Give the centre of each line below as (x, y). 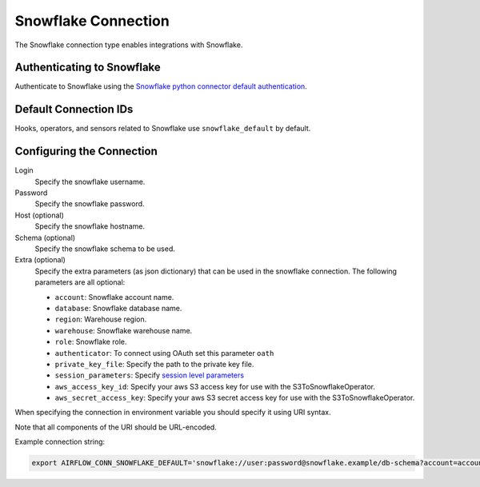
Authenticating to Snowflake (88, 68)
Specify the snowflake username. (90, 182)
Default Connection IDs (74, 109)
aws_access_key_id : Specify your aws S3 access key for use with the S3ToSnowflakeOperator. (215, 386)
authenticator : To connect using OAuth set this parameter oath (164, 353)
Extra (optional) (40, 260)
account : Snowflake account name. (114, 297)
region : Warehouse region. (101, 319)
